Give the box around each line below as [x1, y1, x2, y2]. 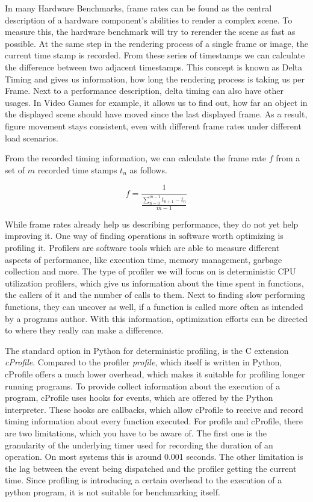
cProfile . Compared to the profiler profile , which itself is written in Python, [5, 356, 282, 368]
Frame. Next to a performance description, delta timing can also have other [5, 84, 284, 97]
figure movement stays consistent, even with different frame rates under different [5, 119, 302, 132]
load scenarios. [5, 131, 58, 144]
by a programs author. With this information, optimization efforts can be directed [5, 312, 308, 324]
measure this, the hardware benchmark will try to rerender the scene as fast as [5, 25, 296, 38]
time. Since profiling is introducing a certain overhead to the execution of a [5, 474, 282, 486]
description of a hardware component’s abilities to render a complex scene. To [5, 13, 293, 26]
